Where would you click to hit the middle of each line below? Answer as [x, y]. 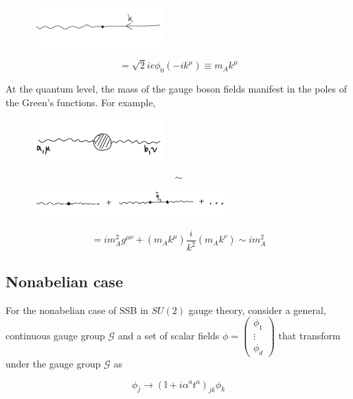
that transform [309, 336]
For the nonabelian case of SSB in [77, 310]
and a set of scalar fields [169, 336]
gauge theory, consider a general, [257, 310]
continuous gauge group [55, 336]
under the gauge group [53, 363]
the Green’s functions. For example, [81, 102]
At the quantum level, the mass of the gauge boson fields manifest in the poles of [176, 89]
